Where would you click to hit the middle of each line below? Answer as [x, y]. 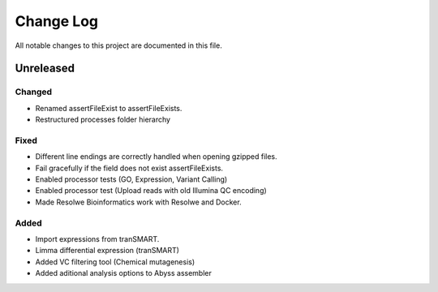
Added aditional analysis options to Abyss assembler [124, 273]
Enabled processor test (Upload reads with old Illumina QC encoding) [151, 191]
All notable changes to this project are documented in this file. [118, 45]
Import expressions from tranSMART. [97, 238]
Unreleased [45, 69]
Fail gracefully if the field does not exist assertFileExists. [129, 168]
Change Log [57, 21]
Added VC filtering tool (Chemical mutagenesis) [115, 262]
